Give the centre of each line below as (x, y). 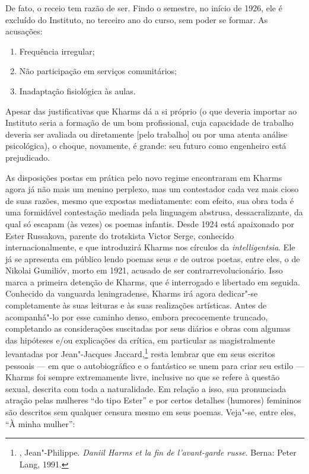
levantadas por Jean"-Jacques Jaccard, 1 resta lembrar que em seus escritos (140, 353)
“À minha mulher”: (40, 423)
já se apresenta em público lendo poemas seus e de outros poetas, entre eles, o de (153, 258)
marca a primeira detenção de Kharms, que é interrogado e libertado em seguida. (153, 281)
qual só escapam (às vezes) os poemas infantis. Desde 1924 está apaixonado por (150, 223)
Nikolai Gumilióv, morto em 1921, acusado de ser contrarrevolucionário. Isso (144, 270)
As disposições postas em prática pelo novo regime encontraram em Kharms (144, 177)
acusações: (24, 31)
